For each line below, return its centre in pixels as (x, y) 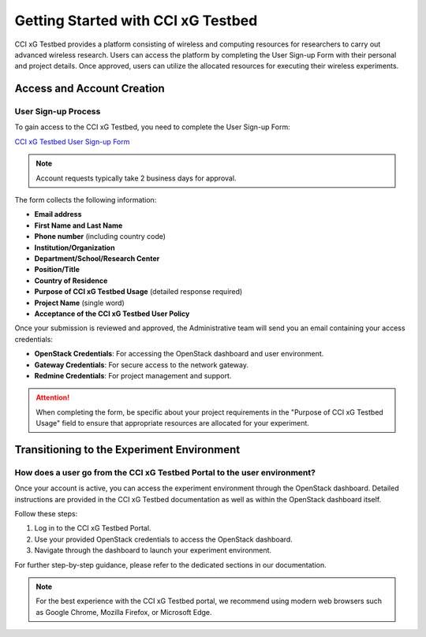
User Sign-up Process (58, 112)
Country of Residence (71, 281)
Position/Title (57, 270)
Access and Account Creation (90, 89)
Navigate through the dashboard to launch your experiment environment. (153, 550)
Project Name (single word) (80, 303)
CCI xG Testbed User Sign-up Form (72, 141)
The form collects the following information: (86, 200)
